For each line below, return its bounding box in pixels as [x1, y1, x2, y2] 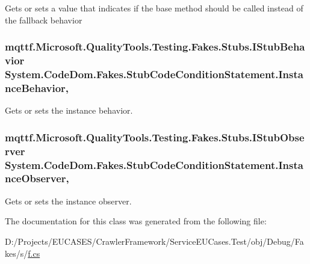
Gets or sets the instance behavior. [5, 104, 133, 117]
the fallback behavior [5, 13, 82, 26]
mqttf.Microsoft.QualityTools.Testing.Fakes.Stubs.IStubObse [5, 129, 305, 144]
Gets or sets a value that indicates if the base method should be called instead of [5, 2, 303, 14]
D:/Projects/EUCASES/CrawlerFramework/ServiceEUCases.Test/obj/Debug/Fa [5, 235, 304, 247]
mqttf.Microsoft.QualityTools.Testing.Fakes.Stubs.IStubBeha [5, 39, 305, 54]
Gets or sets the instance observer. [5, 194, 132, 207]
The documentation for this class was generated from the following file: [5, 215, 267, 227]
